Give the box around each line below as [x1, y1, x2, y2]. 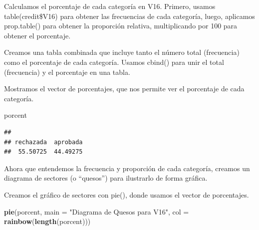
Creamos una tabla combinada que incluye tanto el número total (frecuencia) [4, 47, 240, 57]
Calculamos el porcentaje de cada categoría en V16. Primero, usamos [4, 1, 216, 11]
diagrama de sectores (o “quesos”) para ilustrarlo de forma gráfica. [4, 173, 208, 183]
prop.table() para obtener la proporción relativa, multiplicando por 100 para [4, 20, 238, 31]
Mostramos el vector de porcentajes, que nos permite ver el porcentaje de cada [4, 83, 245, 94]
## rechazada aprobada [4, 138, 83, 146]
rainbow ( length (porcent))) [4, 216, 91, 227]
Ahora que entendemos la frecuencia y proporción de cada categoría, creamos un [4, 163, 250, 173]
